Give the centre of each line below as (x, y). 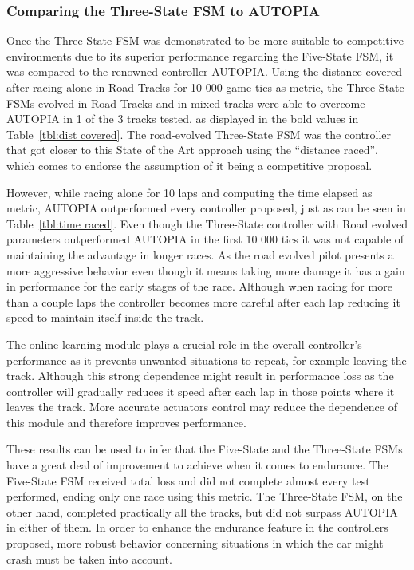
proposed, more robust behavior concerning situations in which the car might (195, 543)
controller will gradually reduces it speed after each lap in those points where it (201, 391)
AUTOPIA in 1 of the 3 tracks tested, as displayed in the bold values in (183, 119)
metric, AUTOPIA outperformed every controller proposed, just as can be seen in (206, 208)
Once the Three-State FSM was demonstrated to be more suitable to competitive (205, 40)
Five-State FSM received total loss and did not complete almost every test (188, 480)
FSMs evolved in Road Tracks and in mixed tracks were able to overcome (186, 103)
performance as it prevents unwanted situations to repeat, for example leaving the (207, 360)
